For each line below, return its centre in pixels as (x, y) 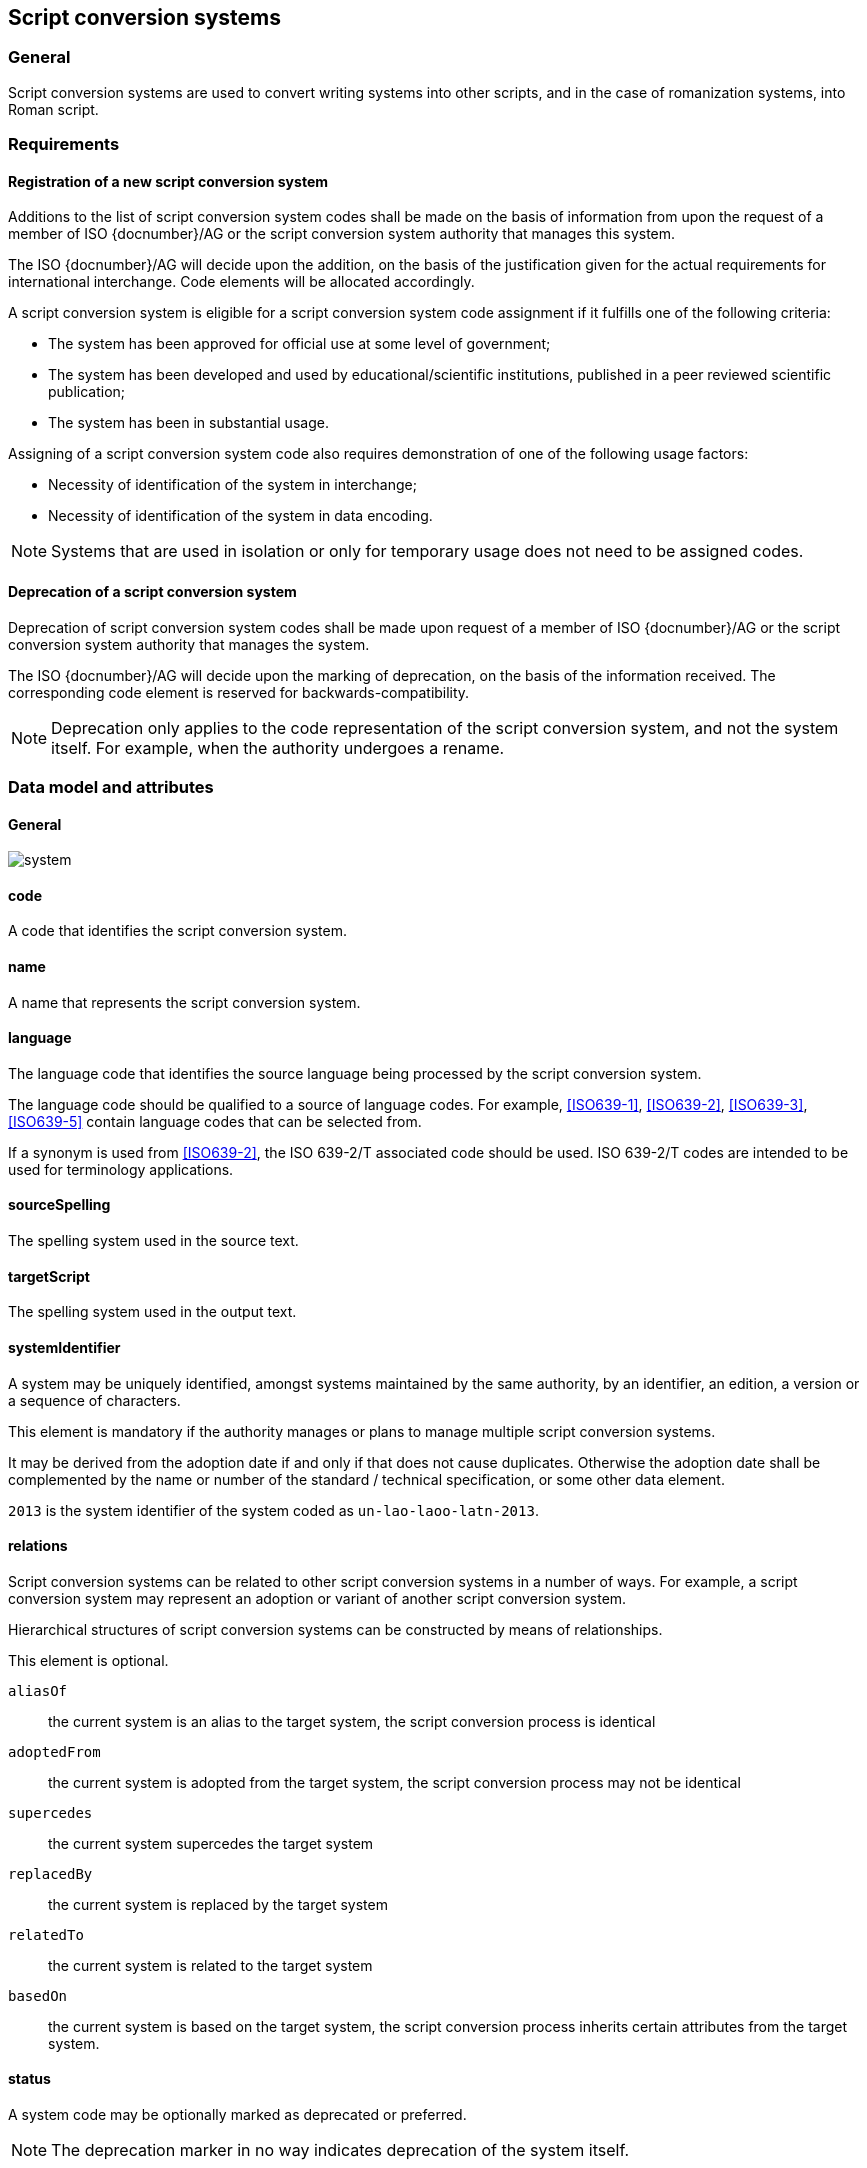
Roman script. (53, 109)
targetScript (49, 1276)
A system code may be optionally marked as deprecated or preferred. (237, 2114)
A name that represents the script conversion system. (184, 1002)
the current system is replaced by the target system (218, 1904)
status (29, 2079)
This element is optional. (88, 1660)
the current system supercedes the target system (211, 1843)
